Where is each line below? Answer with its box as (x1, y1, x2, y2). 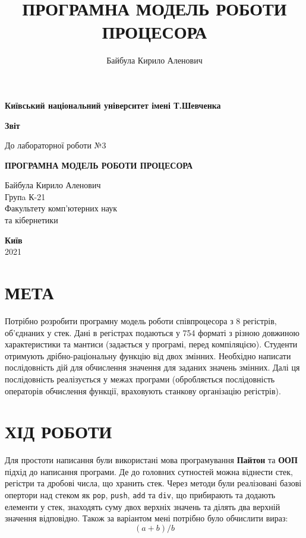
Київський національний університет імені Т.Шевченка (5, 99, 221, 111)
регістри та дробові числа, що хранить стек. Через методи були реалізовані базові (5, 477, 302, 489)
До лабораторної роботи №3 (5, 139, 106, 151)
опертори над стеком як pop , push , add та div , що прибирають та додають (5, 489, 276, 501)
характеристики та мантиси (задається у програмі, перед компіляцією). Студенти (5, 338, 298, 350)
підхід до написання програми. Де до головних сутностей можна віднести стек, (5, 465, 293, 477)
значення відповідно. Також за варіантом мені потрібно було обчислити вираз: (5, 512, 288, 524)
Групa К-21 (5, 190, 46, 202)
